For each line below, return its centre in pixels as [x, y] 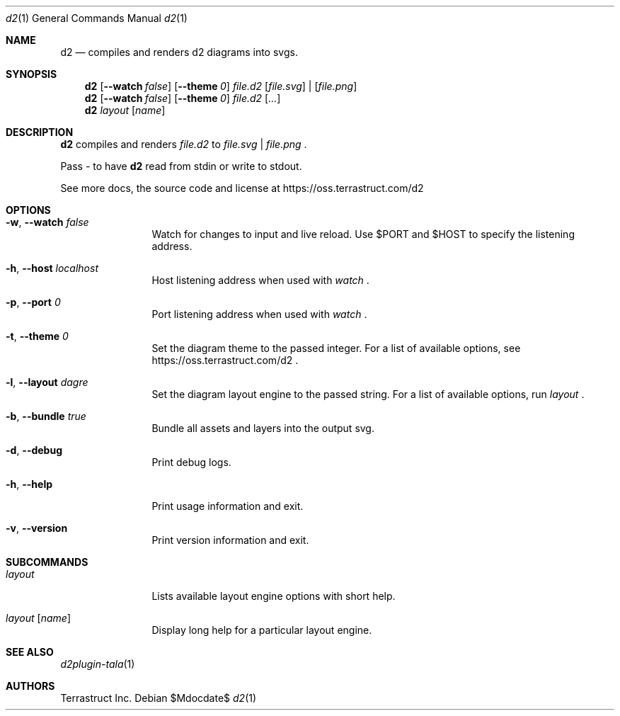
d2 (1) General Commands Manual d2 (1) [97, 18]
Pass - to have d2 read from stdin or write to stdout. [181, 166]
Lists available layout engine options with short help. [274, 596]
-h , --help [29, 484]
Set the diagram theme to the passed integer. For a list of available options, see [336, 348]
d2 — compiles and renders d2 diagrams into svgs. [179, 52]
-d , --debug [34, 450]
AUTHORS [30, 686]
